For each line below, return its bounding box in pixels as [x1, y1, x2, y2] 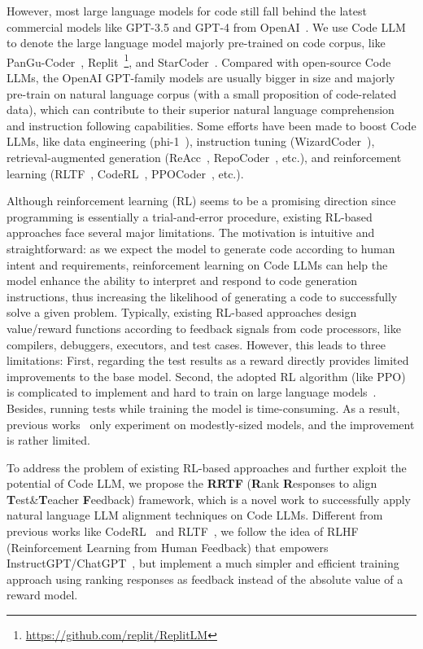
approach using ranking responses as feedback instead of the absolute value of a [7, 570, 403, 587]
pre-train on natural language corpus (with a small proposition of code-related [7, 85, 397, 102]
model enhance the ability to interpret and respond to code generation [7, 272, 358, 289]
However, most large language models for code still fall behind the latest [7, 2, 367, 19]
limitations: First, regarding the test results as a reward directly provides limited [7, 352, 409, 369]
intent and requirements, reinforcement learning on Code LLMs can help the [7, 256, 388, 273]
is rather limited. [7, 432, 90, 449]
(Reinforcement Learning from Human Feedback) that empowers [7, 538, 329, 555]
